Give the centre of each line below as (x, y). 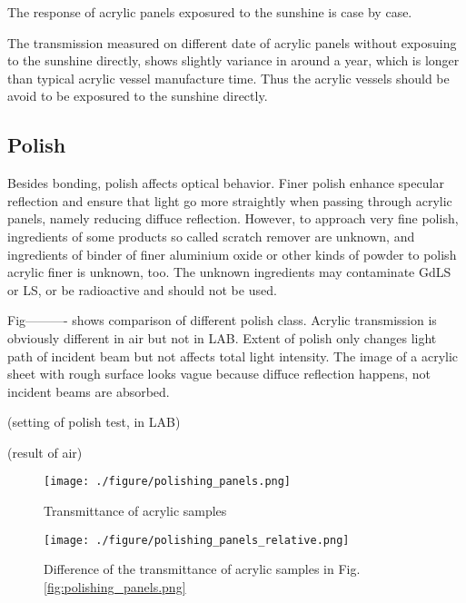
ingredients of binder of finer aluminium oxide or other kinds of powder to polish (232, 254)
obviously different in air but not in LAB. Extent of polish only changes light (222, 337)
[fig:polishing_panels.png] (115, 586)
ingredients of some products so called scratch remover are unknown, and (211, 236)
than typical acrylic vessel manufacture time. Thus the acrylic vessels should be (228, 78)
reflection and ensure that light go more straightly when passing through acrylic (230, 200)
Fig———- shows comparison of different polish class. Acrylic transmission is (222, 320)
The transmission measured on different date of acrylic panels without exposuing (232, 42)
